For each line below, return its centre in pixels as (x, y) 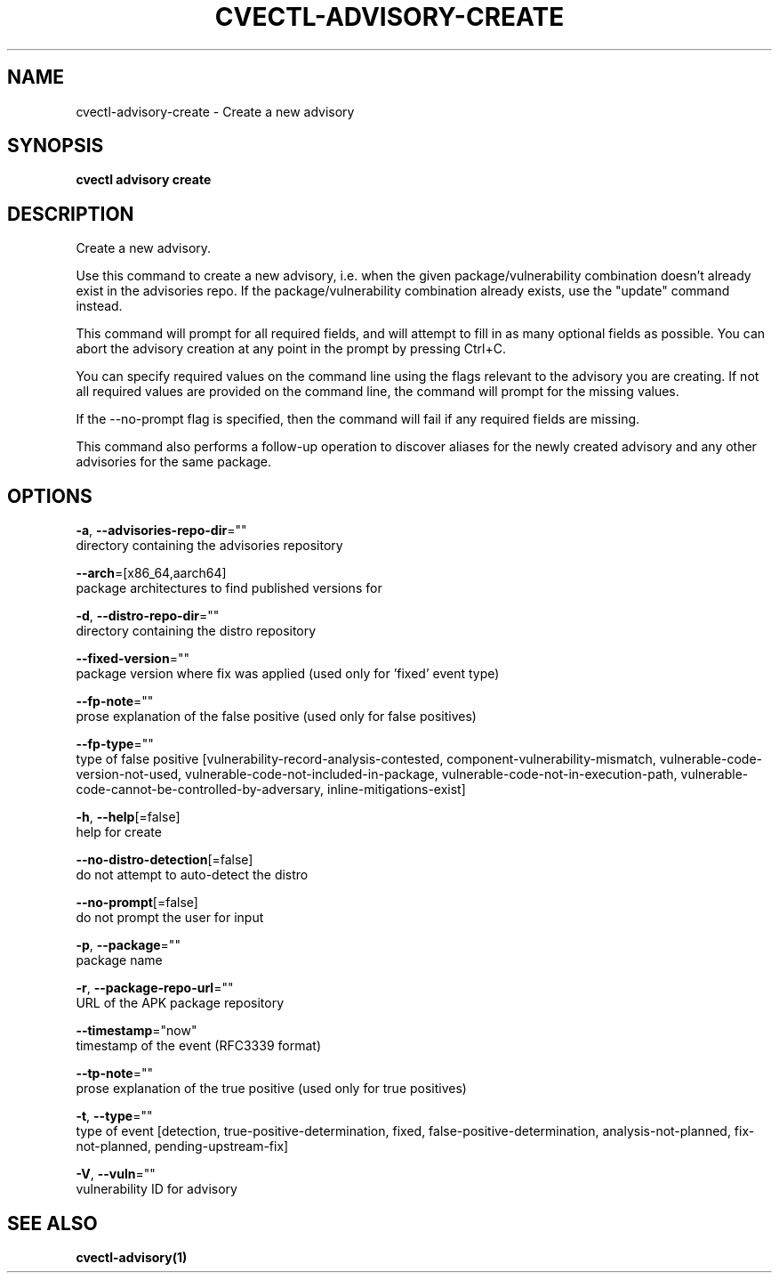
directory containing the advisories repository (209, 546)
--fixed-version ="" (133, 659)
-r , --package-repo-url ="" (155, 988)
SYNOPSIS (56, 146)
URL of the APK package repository (180, 1003)
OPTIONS (50, 496)
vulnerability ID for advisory (157, 1189)
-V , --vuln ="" (116, 1174)
